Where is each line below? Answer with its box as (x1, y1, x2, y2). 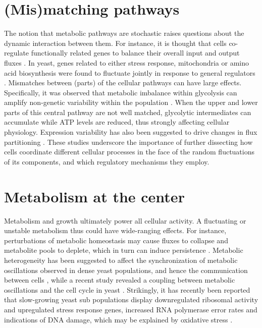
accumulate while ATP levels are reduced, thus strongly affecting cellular (4, 117, 230, 127)
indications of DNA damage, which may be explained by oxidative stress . (4, 314, 233, 324)
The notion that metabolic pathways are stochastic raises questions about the (4, 28, 244, 38)
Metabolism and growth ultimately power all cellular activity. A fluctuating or (4, 215, 246, 226)
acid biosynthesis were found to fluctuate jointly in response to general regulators (4, 67, 255, 78)
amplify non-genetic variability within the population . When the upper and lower (4, 97, 258, 107)
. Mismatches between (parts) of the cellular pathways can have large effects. (4, 77, 242, 88)
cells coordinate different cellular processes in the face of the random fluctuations (4, 146, 255, 157)
